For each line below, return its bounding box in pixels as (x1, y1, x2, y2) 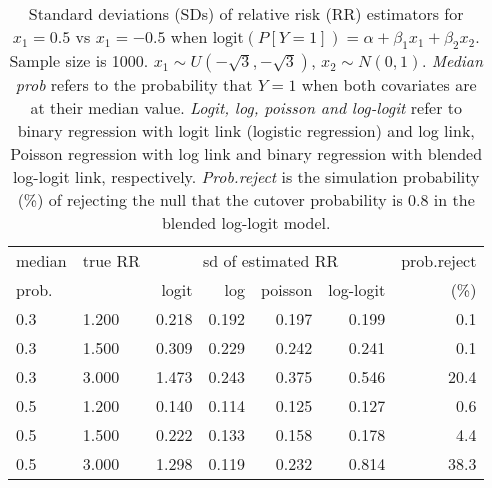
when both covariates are (301, 73, 477, 97)
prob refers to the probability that (15, 73, 253, 97)
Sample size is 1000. (9, 49, 149, 73)
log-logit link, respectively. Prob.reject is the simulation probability (12, 165, 480, 189)
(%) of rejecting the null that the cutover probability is (17, 188, 403, 212)
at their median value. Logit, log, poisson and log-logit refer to (30, 96, 462, 120)
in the (433, 188, 475, 212)
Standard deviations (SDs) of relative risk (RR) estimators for (28, 2, 464, 25)
